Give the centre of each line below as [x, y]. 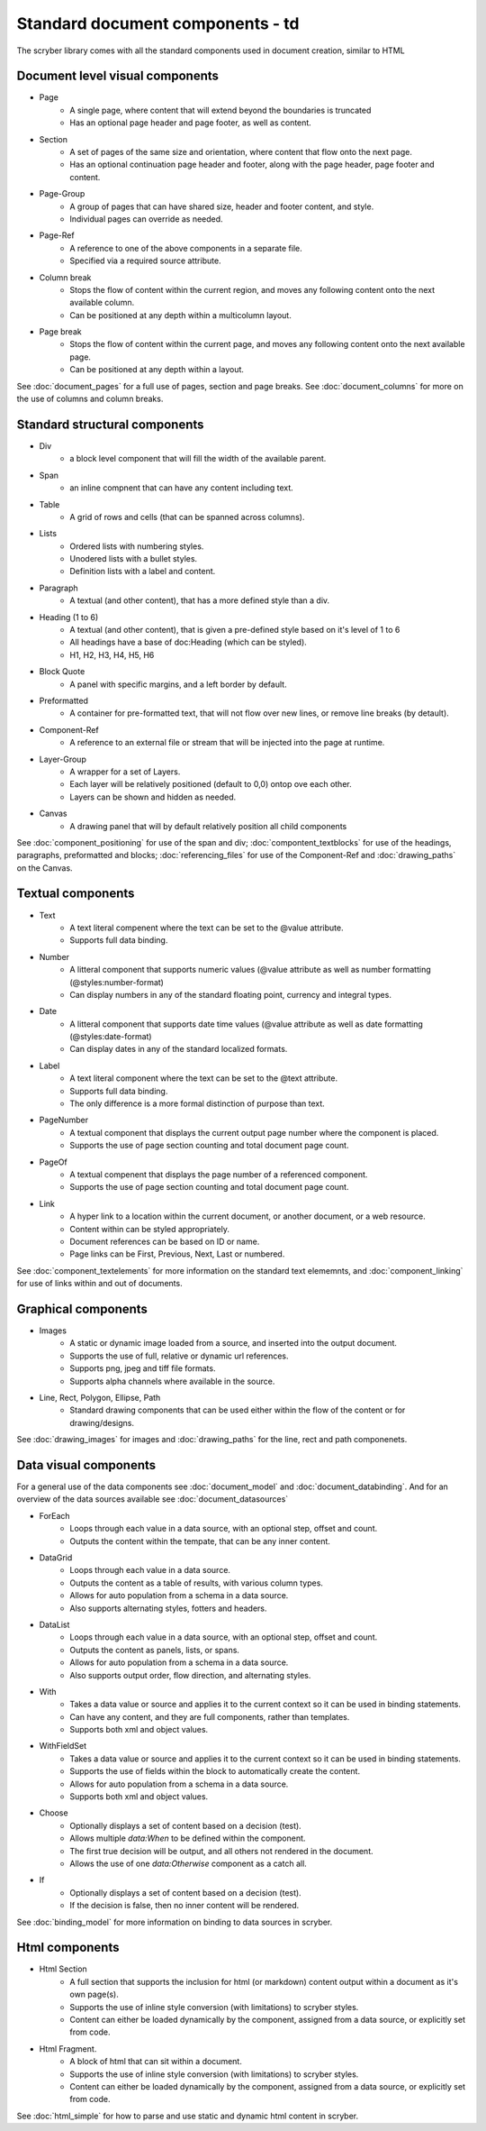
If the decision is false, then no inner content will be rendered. [184, 1906]
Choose [54, 1813]
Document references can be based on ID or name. [165, 1241]
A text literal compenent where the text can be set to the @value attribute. [207, 928]
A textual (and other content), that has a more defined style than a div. [200, 600]
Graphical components [82, 1308]
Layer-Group [63, 759]
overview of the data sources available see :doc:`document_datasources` [153, 1499]
